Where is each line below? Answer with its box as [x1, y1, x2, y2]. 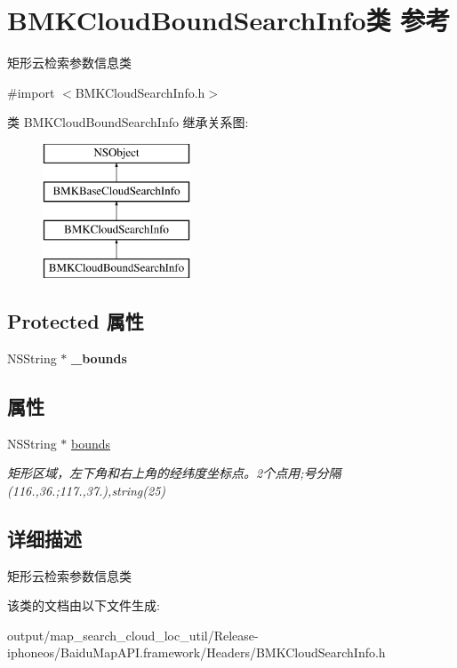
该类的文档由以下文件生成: [7, 596, 160, 615]
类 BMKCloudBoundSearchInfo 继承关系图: [7, 113, 249, 131]
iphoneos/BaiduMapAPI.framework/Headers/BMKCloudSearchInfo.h [7, 643, 386, 662]
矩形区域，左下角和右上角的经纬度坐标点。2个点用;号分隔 [7, 464, 341, 482]
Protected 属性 [7, 307, 144, 335]
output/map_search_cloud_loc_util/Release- [7, 625, 259, 644]
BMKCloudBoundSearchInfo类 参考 [7, 2, 451, 38]
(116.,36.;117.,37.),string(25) [7, 481, 166, 499]
